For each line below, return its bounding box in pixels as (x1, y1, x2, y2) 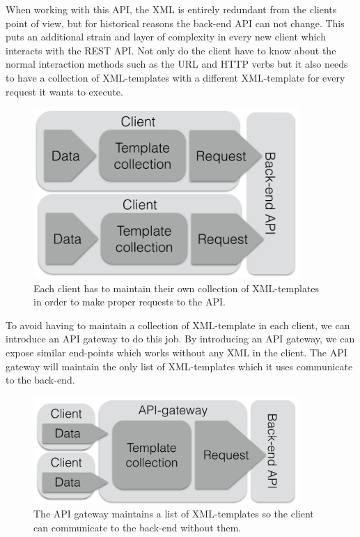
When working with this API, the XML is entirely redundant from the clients (6, 2, 337, 16)
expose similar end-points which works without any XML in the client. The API (6, 345, 347, 360)
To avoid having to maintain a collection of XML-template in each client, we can (6, 317, 350, 332)
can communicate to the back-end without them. (33, 520, 242, 534)
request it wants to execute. (6, 84, 123, 98)
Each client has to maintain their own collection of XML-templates (33, 280, 320, 295)
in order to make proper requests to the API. (33, 294, 226, 309)
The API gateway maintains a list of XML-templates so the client (33, 506, 314, 521)
